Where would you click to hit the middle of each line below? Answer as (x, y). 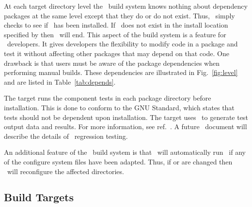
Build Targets (39, 197)
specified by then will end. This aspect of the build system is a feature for (115, 34)
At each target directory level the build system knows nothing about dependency (126, 6)
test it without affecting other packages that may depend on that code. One (117, 53)
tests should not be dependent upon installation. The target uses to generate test (126, 117)
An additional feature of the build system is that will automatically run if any (125, 152)
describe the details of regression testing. (66, 136)
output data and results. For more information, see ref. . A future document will (126, 126)
